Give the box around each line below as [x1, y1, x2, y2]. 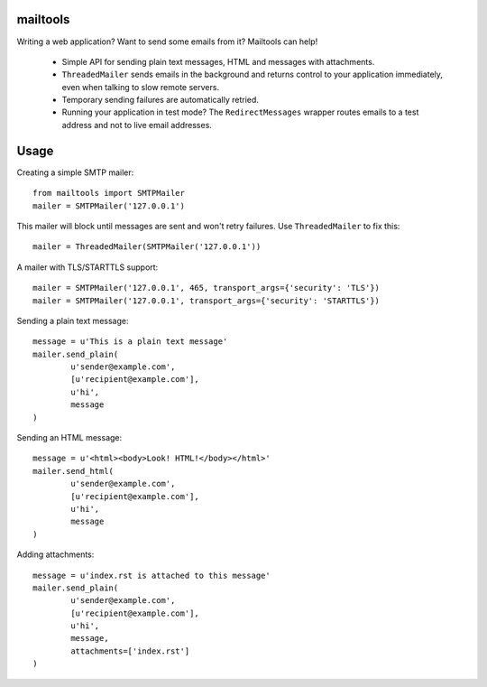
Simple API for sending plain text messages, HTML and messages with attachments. [61, 56, 375, 67]
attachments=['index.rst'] [70, 645, 190, 656]
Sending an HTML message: [16, 432, 123, 443]
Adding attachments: [16, 549, 95, 560]
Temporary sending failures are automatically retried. [61, 95, 259, 106]
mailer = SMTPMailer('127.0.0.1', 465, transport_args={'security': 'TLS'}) [32, 283, 381, 293]
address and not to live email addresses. [61, 119, 212, 130]
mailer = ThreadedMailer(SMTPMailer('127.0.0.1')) [32, 242, 262, 252]
